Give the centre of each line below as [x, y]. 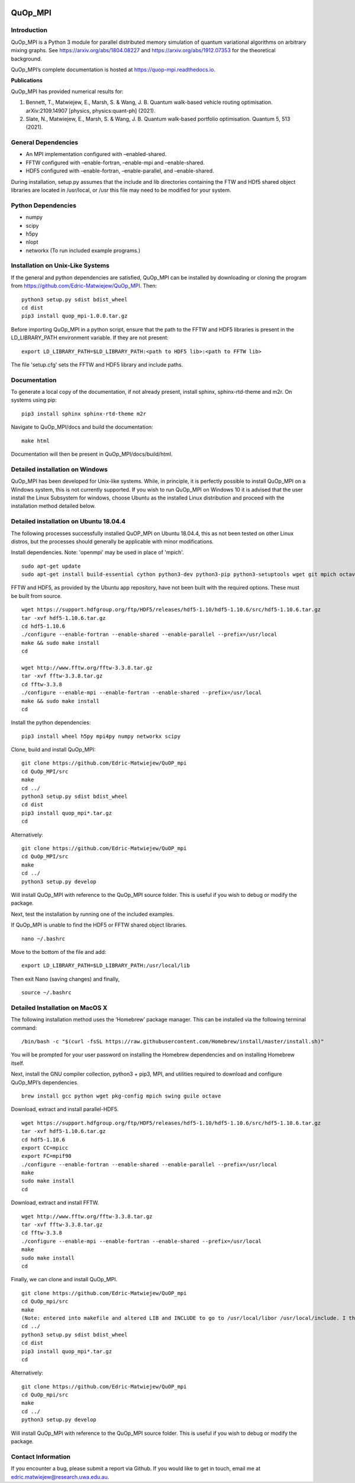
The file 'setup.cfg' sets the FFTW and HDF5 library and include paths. [97, 364]
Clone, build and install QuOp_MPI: [53, 750]
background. [27, 59]
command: [24, 1028]
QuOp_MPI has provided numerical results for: [67, 91]
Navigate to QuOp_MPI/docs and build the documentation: [82, 427]
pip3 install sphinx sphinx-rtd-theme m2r [84, 413]
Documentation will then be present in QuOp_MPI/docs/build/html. [92, 454]
